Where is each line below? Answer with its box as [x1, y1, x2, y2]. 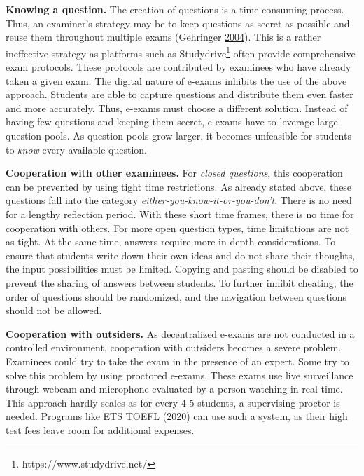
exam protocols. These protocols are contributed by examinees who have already [6, 60, 351, 74]
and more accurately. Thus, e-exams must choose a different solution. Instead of [6, 100, 348, 115]
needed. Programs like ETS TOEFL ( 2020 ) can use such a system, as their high [6, 409, 348, 423]
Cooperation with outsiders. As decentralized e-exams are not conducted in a [6, 326, 355, 341]
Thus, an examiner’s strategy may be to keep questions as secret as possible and [6, 15, 350, 30]
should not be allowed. [6, 303, 102, 318]
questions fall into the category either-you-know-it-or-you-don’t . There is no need [6, 193, 352, 208]
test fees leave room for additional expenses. [6, 422, 195, 437]
